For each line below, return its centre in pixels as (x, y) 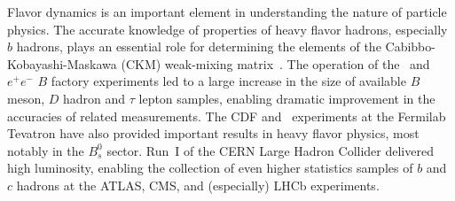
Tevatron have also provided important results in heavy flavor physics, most (213, 133)
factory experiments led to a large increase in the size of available (228, 81)
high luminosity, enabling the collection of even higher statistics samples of (210, 168)
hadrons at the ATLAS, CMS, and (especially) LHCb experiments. (198, 185)
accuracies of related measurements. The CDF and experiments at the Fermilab (227, 116)
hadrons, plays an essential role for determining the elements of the (199, 46)
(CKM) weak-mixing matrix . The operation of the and (275, 63)
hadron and (94, 98)
